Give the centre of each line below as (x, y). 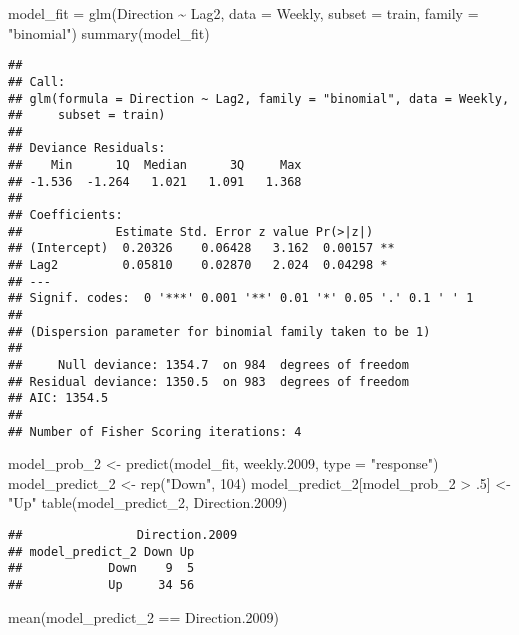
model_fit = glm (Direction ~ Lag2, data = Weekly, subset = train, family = (243, 13)
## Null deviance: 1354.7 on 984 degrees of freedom (208, 365)
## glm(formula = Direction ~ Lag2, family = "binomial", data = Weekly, (259, 98)
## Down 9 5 (101, 568)
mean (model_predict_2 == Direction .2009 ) (144, 616)
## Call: (37, 81)
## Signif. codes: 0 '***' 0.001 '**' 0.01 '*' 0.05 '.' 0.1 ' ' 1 (241, 298)
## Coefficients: (65, 215)
